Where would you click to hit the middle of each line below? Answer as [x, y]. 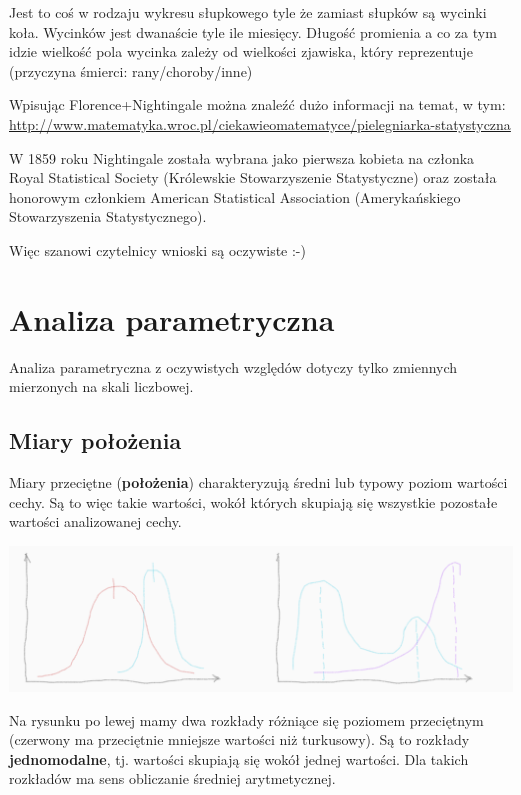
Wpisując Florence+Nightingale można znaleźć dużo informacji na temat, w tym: [257, 104]
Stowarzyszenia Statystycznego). [108, 216]
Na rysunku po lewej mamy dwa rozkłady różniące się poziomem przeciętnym [246, 719]
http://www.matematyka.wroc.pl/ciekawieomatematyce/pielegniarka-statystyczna [260, 123]
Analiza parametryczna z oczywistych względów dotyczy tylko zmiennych [233, 366]
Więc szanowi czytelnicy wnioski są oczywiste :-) [157, 249]
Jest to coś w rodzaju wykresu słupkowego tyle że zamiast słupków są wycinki [248, 12]
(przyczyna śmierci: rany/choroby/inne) [131, 70]
